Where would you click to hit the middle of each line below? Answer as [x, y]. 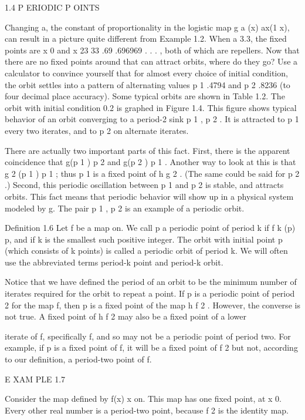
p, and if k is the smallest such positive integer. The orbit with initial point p [144, 239]
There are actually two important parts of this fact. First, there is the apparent [148, 150]
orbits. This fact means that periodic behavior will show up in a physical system [149, 196]
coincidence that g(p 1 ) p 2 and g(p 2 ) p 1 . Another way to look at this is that [150, 162]
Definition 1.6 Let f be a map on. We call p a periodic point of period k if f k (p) [150, 228]
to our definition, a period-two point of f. [78, 359]
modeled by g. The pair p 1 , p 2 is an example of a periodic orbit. [125, 208]
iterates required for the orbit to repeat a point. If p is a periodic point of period [150, 293]
